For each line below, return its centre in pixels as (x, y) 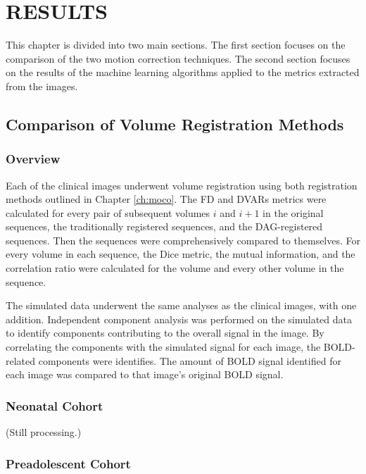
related (21, 360)
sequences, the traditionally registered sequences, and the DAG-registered (164, 226)
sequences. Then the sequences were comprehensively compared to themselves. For (183, 240)
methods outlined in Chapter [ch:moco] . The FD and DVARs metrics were (166, 199)
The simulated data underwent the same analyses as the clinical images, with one (181, 305)
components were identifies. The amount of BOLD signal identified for (190, 360)
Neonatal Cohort (55, 405)
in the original (293, 212)
